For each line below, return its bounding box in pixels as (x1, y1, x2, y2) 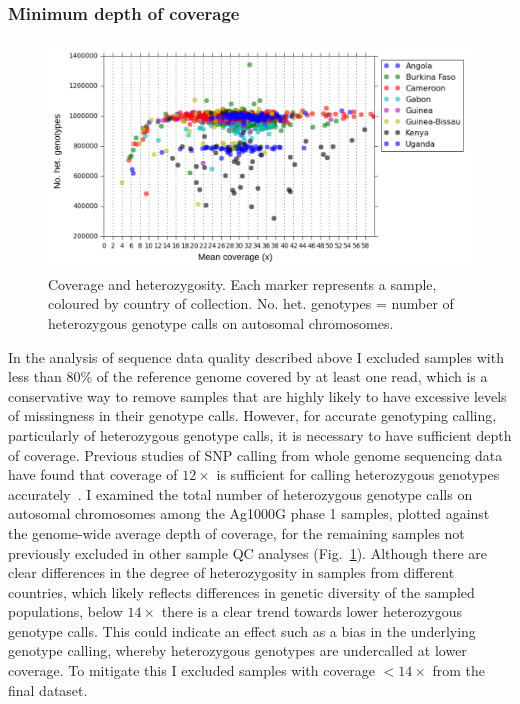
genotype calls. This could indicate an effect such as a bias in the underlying (8, 620, 476, 641)
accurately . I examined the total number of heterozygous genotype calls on (8, 483, 473, 504)
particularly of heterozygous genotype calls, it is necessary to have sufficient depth (8, 424, 512, 445)
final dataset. (8, 679, 88, 700)
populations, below (8, 601, 123, 622)
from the (432, 660, 486, 681)
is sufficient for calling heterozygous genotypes (216, 464, 500, 485)
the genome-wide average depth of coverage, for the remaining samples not (8, 522, 465, 543)
